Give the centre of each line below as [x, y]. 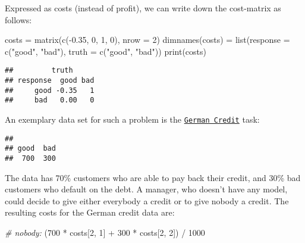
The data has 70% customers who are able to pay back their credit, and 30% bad [153, 177]
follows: [18, 19]
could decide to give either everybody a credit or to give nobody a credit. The [147, 200]
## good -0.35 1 [50, 90]
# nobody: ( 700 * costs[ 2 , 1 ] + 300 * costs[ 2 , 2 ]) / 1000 [105, 232]
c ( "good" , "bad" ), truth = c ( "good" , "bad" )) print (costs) [106, 51]
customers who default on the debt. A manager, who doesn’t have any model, [146, 189]
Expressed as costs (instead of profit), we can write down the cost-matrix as [143, 8]
